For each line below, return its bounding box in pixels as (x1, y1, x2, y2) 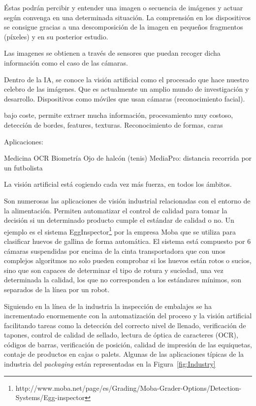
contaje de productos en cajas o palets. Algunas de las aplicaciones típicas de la (4, 349, 244, 359)
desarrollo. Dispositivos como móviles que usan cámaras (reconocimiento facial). (4, 93, 245, 103)
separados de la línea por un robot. (4, 284, 110, 294)
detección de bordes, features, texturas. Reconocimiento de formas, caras (4, 119, 223, 130)
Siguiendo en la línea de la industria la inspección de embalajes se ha (4, 301, 212, 311)
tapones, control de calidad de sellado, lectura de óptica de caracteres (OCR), (4, 330, 238, 340)
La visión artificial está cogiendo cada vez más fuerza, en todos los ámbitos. (4, 179, 232, 189)
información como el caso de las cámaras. (4, 57, 128, 68)
